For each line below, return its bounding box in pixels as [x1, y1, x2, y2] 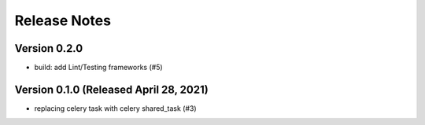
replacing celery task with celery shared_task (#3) [34, 103, 197, 113]
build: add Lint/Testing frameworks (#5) [34, 63, 163, 72]
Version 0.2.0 [14, 42, 83, 55]
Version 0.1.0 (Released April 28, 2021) [14, 83, 209, 96]
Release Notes [14, 12, 112, 29]
